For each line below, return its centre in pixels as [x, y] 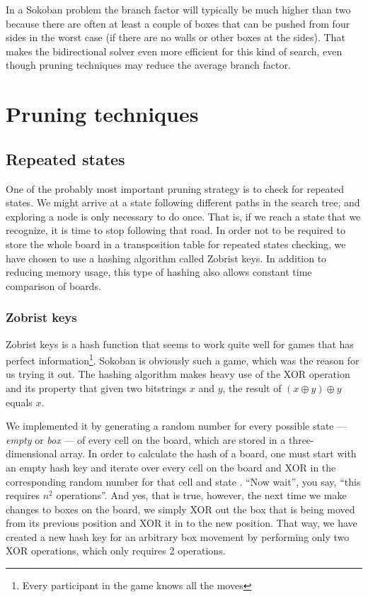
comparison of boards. [53, 285]
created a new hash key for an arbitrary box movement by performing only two [178, 536]
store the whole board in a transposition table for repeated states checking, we [176, 244]
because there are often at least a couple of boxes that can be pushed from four [178, 23]
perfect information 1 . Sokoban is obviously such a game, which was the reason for [183, 359]
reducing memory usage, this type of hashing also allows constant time [159, 272]
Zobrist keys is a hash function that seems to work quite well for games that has [180, 344]
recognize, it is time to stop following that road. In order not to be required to [176, 230]
